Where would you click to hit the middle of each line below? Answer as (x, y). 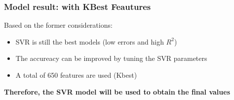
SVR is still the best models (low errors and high (90, 41)
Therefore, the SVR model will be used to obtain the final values (117, 91)
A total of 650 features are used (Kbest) (76, 75)
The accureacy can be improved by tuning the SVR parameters (111, 58)
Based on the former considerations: (58, 25)
